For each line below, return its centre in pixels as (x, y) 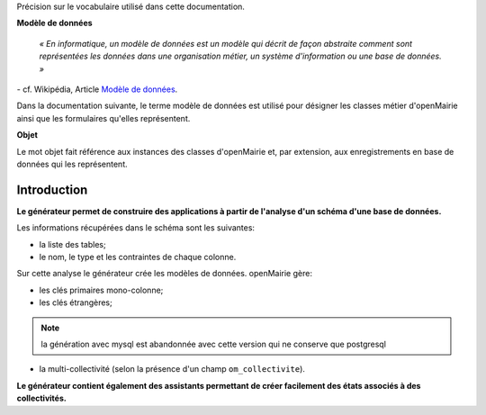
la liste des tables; (73, 244)
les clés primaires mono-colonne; (101, 290)
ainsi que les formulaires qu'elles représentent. (103, 118)
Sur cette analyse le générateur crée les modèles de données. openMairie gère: (164, 274)
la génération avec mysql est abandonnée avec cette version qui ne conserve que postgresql (214, 344)
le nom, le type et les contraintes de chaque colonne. (138, 257)
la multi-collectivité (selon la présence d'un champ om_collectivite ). (172, 369)
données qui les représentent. (72, 164)
